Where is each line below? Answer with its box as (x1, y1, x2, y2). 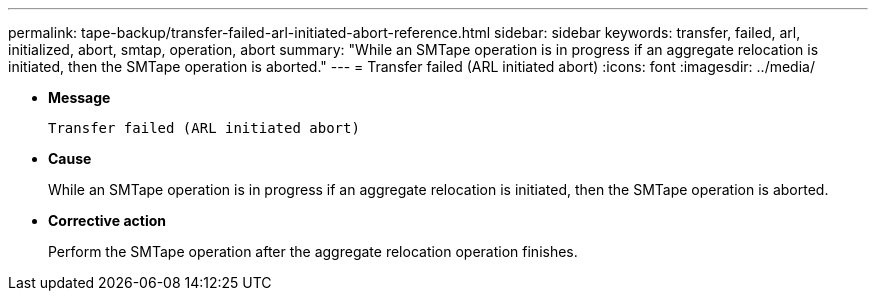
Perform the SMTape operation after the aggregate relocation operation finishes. (48, 243, 578, 260)
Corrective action (48, 212, 166, 229)
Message (48, 89, 111, 106)
